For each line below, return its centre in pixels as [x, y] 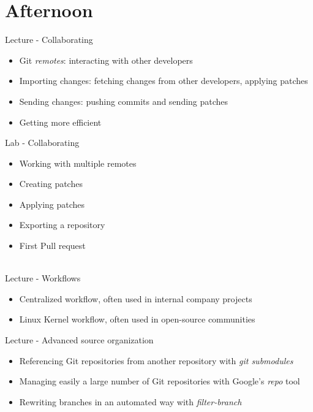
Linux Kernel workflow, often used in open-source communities [137, 319]
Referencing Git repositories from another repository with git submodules [156, 360]
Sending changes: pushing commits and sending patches [124, 101]
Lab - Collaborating [42, 143]
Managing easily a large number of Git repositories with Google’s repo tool [160, 381]
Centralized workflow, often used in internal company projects [136, 298]
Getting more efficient [60, 122]
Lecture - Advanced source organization [79, 340]
